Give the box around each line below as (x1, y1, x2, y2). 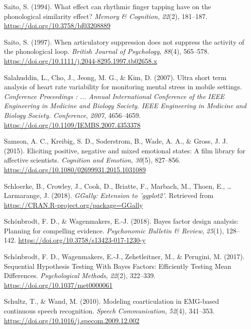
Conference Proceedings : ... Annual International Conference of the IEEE (4, 91, 225, 101)
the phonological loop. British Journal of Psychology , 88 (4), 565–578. (4, 46, 209, 56)
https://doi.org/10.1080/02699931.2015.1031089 (4, 164, 146, 174)
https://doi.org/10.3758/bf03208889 (4, 20, 111, 31)
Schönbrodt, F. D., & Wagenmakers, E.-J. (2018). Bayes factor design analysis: (4, 216, 239, 226)
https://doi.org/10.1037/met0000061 (4, 280, 113, 290)
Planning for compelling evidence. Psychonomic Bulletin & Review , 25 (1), (4, 225, 224, 235)
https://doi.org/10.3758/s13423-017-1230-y (18, 235, 146, 245)
